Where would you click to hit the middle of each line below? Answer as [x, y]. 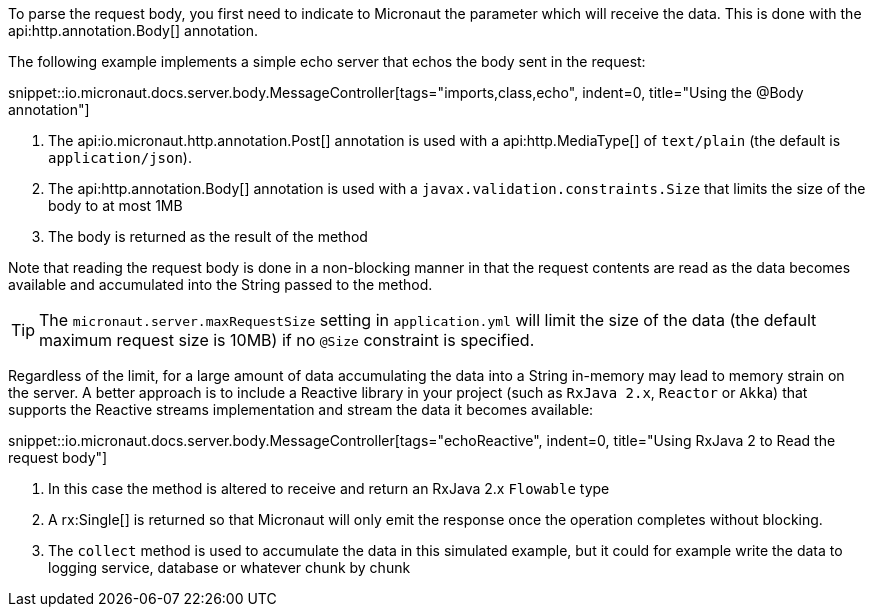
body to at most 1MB [115, 205]
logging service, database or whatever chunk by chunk [229, 567]
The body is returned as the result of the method [208, 236]
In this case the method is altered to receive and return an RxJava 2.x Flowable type [329, 488]
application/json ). [120, 157]
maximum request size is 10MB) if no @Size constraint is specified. [287, 340]
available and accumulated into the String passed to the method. [220, 284]
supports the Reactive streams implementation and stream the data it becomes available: [301, 409]
